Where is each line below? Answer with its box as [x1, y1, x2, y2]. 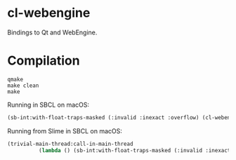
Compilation [7, 53, 80, 69]
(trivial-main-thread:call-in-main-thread [7, 140, 133, 147]
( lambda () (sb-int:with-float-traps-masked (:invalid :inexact [38, 147, 231, 154]
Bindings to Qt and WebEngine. [7, 28, 98, 36]
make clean [7, 82, 39, 89]
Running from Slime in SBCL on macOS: [7, 126, 123, 135]
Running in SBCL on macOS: [7, 100, 90, 109]
